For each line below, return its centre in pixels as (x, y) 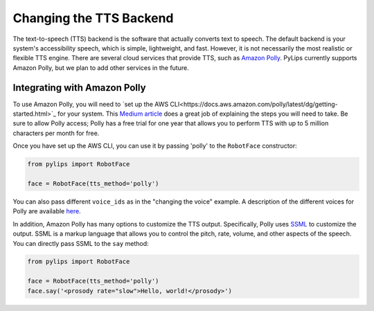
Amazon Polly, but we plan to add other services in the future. (101, 68)
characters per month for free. (56, 133)
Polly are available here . (47, 211)
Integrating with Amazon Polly (79, 88)
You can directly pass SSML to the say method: (81, 243)
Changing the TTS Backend (93, 18)
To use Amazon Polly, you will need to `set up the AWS (91, 104)
